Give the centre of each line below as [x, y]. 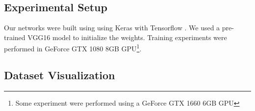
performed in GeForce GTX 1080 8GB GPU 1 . [73, 48]
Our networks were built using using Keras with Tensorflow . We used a [112, 28]
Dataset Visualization [60, 75]
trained [15, 37]
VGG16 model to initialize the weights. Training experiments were [127, 37]
